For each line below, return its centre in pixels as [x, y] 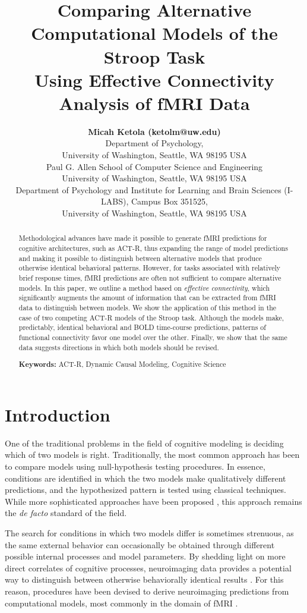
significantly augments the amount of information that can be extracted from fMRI [147, 298]
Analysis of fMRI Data [154, 103]
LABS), [115, 201]
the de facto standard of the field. [66, 513]
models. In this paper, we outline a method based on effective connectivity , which [144, 287]
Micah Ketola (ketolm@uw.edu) [154, 131]
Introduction [58, 414]
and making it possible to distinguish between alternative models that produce [140, 258]
